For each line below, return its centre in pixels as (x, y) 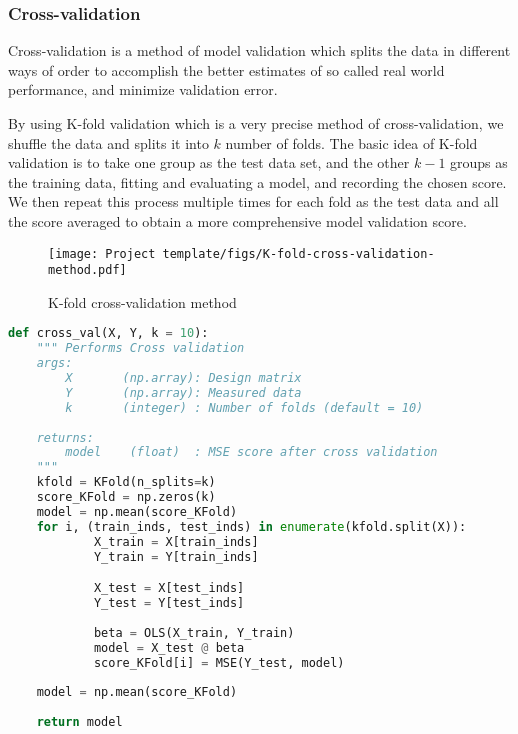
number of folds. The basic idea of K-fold (351, 142)
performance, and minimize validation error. (143, 89)
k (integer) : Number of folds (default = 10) (244, 407)
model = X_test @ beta (169, 647)
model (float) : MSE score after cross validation (251, 452)
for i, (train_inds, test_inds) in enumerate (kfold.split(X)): (251, 526)
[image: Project (102, 253)
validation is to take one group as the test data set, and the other (209, 162)
